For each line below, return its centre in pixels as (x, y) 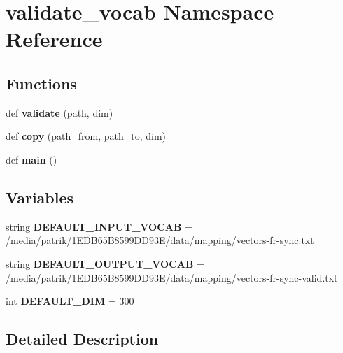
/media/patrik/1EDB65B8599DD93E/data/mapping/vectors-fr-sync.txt (160, 240)
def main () (31, 159)
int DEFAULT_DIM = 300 (70, 301)
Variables (40, 197)
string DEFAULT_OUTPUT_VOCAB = (105, 263)
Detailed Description (82, 339)
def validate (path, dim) (59, 112)
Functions (41, 83)
